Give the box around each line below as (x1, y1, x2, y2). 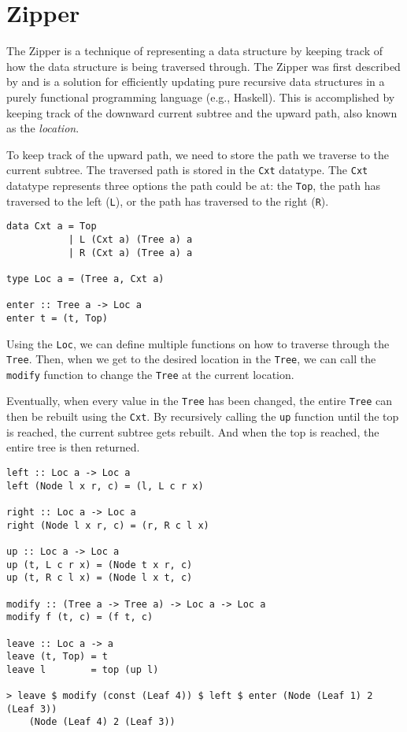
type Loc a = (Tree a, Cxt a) (6, 273, 165, 284)
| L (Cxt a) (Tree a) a (68, 233, 193, 245)
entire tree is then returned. (6, 439, 140, 455)
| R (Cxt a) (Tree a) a (68, 247, 193, 258)
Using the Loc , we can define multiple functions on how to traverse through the (6, 335, 390, 351)
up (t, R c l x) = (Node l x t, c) (6, 572, 193, 584)
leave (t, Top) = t (6, 651, 108, 663)
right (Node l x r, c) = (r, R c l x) (6, 519, 209, 531)
